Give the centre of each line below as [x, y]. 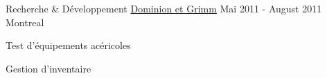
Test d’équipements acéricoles [68, 45]
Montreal [25, 22]
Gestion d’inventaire [48, 68]
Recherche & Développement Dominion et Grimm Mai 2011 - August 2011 [164, 8]
